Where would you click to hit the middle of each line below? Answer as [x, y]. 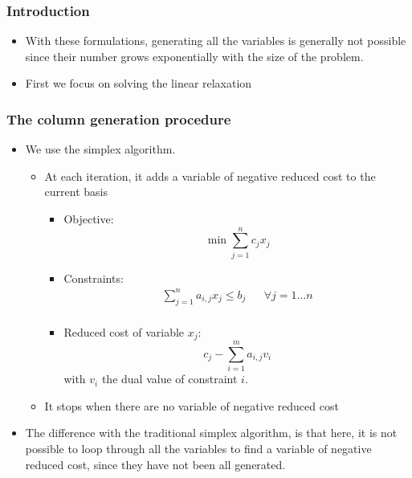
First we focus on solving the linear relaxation [139, 83]
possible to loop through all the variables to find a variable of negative [198, 449]
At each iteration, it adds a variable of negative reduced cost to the [210, 176]
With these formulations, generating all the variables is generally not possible [216, 41]
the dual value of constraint [169, 379]
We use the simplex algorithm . [100, 149]
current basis [76, 192]
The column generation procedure [119, 118]
